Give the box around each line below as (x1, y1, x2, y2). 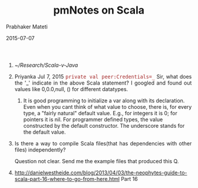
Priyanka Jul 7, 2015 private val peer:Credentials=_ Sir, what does (14, 73, 192, 80)
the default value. (23, 128, 67, 135)
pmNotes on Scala (53, 4, 145, 17)
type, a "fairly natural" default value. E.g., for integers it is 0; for (23, 109, 177, 116)
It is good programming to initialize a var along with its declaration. (23, 97, 185, 104)
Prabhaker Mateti (6, 23, 48, 30)
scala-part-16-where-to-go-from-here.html (14, 175, 120, 182)
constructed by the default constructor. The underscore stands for (23, 122, 185, 129)
